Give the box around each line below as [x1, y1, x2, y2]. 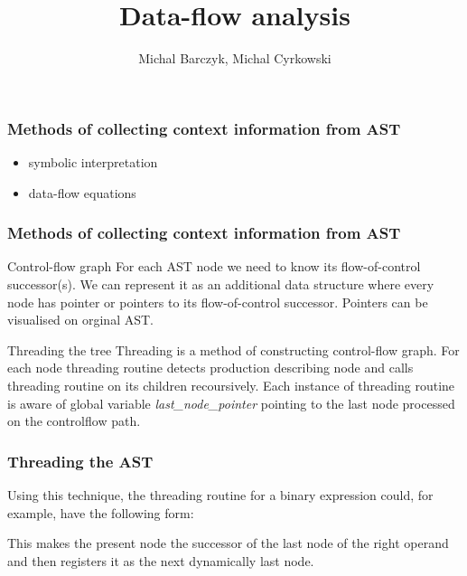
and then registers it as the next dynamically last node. [7, 551, 314, 570]
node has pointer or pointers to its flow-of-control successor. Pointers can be [7, 292, 428, 311]
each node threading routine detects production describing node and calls [7, 358, 414, 377]
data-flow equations [28, 183, 136, 202]
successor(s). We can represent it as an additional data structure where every [7, 275, 434, 294]
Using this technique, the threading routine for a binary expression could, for [7, 485, 434, 504]
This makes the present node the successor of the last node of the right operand [7, 534, 449, 552]
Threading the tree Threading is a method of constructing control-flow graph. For [7, 340, 460, 359]
